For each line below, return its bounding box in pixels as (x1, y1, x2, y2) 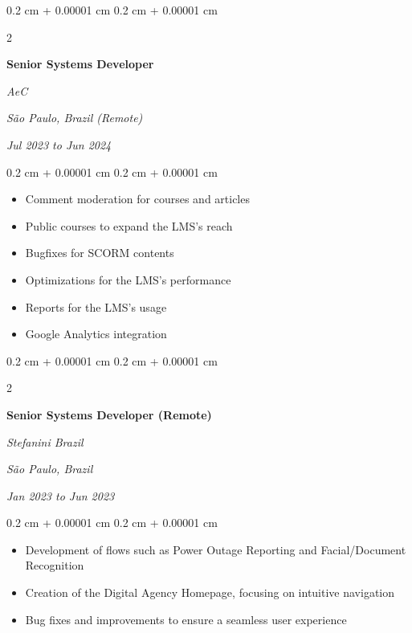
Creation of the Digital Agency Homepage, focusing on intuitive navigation (25, 584, 395, 601)
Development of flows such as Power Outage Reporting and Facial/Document (25, 541, 406, 557)
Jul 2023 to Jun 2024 (6, 136, 112, 153)
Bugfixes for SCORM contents (25, 244, 174, 261)
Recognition (25, 557, 84, 574)
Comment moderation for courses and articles (25, 190, 250, 207)
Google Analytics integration (25, 325, 167, 342)
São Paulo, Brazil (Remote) (6, 109, 143, 126)
